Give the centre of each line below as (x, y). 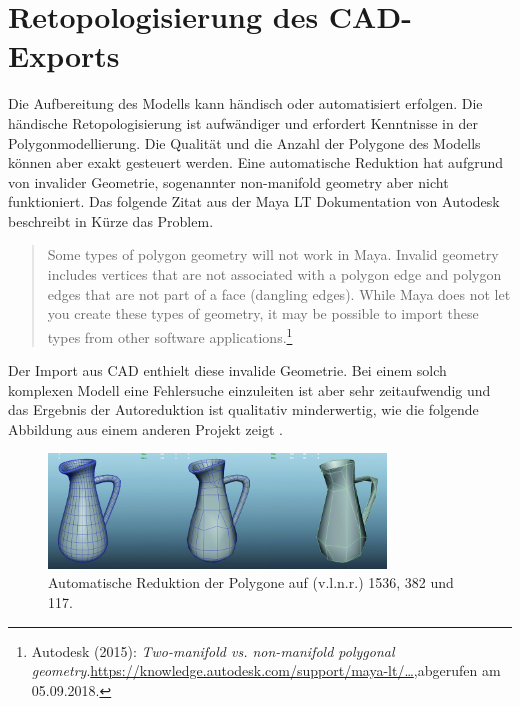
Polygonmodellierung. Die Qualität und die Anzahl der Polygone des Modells (244, 142)
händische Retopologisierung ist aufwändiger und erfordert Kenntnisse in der (243, 122)
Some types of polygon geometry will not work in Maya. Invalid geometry (273, 254)
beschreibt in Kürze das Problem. (111, 220)
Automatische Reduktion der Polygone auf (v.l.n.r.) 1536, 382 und (251, 582)
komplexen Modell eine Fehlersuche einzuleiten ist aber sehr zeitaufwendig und (249, 389)
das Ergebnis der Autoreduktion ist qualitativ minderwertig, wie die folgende (243, 409)
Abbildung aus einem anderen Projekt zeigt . (145, 428)
